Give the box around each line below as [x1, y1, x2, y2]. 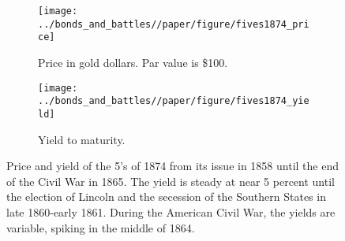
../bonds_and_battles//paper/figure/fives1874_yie [38, 95, 309, 107]
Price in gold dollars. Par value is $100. [38, 54, 228, 70]
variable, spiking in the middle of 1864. [6, 219, 195, 235]
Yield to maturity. [38, 131, 126, 147]
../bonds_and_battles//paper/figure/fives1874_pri [38, 18, 309, 30]
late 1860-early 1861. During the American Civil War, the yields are [6, 203, 336, 220]
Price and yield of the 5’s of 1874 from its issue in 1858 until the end [6, 158, 339, 174]
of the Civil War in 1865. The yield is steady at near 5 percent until [6, 172, 335, 189]
